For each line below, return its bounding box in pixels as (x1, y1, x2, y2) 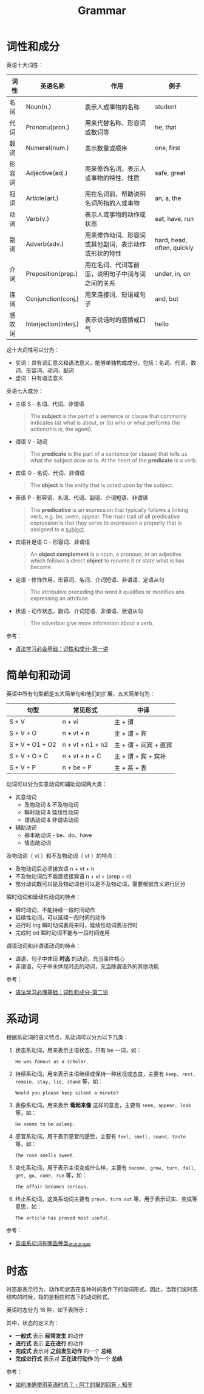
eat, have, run (154, 214, 194, 223)
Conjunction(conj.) (25, 294, 80, 303)
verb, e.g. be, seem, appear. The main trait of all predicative (30, 512, 180, 520)
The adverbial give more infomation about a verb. (30, 619, 154, 627)
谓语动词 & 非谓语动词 (24, 816, 79, 824)
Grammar (78, 4, 126, 18)
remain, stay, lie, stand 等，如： (15, 1077, 104, 1085)
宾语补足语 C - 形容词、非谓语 (15, 538, 90, 545)
